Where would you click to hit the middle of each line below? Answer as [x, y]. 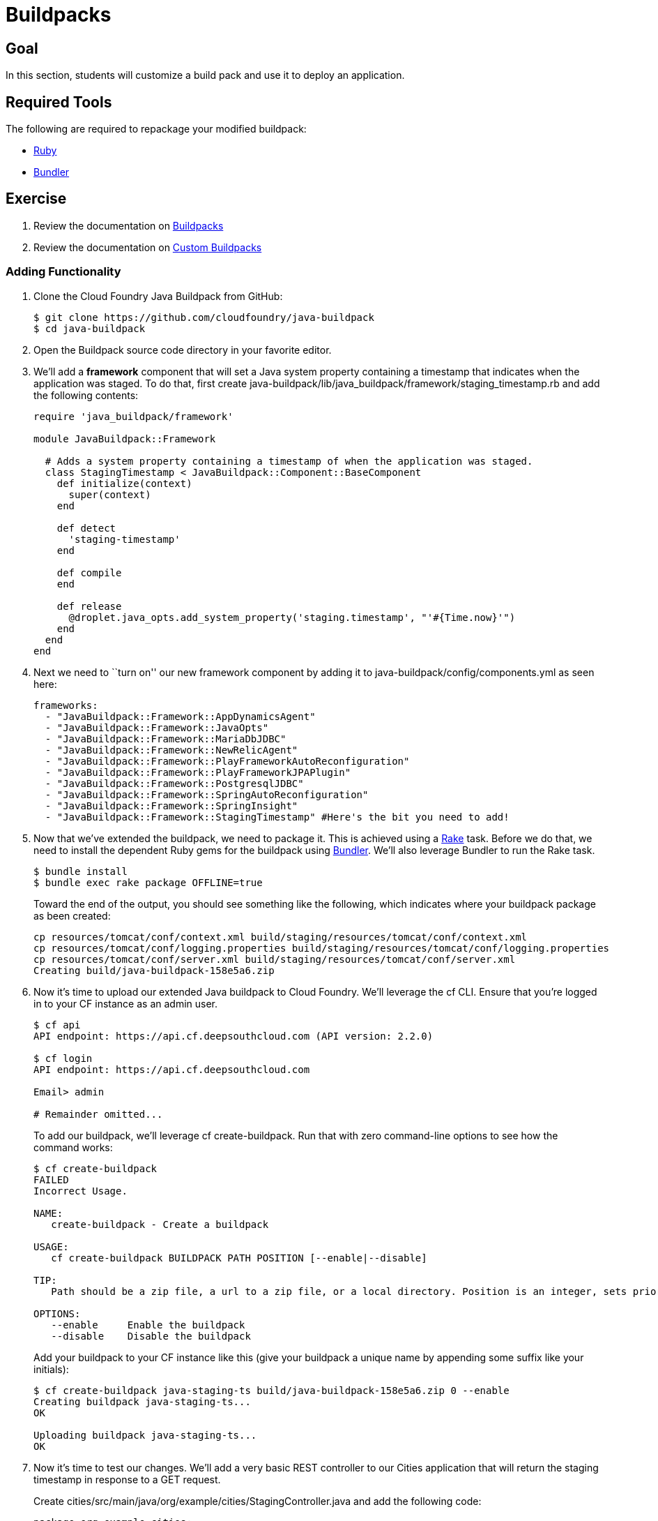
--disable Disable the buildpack [151, 1336]
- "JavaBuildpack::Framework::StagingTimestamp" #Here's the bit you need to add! [277, 817]
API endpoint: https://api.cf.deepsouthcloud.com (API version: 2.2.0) [234, 1036]
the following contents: [86, 395]
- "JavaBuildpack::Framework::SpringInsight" [171, 806]
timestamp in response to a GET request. [127, 1479]
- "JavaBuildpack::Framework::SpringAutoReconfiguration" [207, 794]
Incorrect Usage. [81, 1191]
